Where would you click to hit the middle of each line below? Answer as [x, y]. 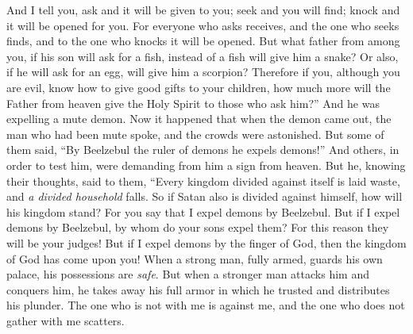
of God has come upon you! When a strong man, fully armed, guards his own [195, 258]
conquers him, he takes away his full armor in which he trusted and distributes [198, 289]
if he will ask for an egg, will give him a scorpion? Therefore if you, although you [203, 72]
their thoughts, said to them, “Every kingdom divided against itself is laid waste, [203, 180]
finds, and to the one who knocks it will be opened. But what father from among [203, 41]
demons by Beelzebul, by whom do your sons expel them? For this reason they [198, 227]
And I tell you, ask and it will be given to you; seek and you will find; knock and [203, 10]
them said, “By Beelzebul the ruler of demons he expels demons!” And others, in [203, 150]
